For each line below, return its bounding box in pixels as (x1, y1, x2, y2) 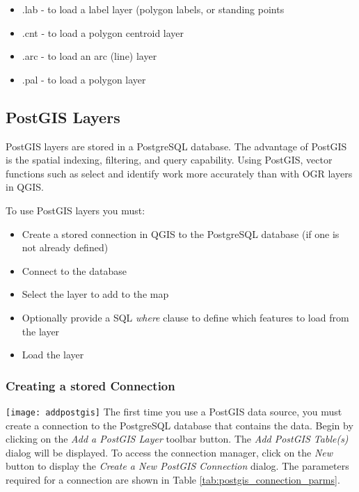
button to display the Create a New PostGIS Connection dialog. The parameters (6, 459, 349, 473)
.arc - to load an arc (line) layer (22, 49, 157, 63)
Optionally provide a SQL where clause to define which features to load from (22, 310, 349, 324)
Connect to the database (22, 263, 127, 278)
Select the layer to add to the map (22, 287, 169, 301)
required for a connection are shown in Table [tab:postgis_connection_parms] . (6, 472, 340, 486)
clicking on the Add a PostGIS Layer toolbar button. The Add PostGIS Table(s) (6, 431, 349, 446)
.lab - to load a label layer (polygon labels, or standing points (22, 2, 285, 16)
